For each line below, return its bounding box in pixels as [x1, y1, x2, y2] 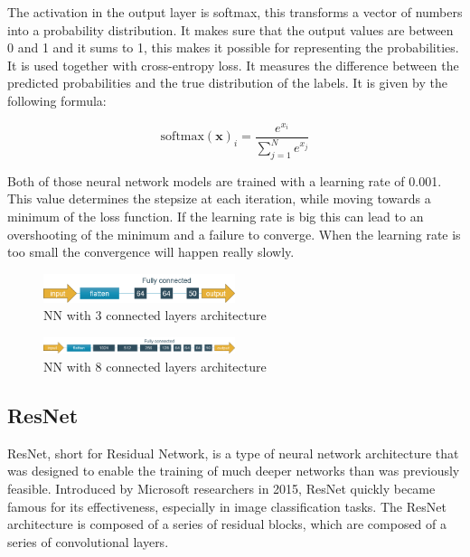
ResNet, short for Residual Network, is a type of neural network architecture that [7, 443, 459, 462]
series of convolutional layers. [7, 532, 169, 551]
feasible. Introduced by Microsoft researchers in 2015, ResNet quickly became [7, 478, 436, 497]
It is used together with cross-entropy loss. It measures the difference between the [7, 55, 459, 74]
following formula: [7, 90, 107, 109]
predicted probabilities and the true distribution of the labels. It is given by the [7, 73, 448, 92]
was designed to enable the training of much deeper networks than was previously [7, 461, 460, 480]
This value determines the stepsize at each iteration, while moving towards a [7, 189, 431, 208]
